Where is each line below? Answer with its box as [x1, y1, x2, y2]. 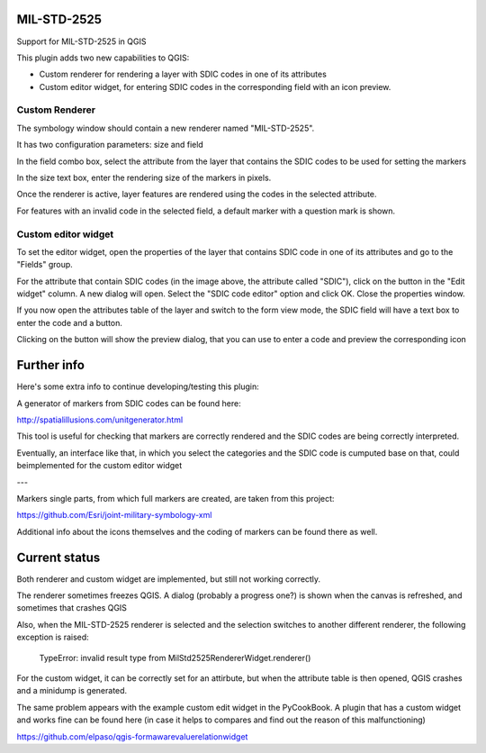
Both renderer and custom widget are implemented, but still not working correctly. [16, 573, 321, 585]
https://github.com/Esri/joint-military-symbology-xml [16, 510, 212, 521]
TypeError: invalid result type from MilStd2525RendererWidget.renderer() [39, 652, 311, 663]
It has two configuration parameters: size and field [16, 140, 204, 150]
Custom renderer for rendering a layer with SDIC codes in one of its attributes [39, 68, 328, 80]
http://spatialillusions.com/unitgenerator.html [16, 414, 184, 425]
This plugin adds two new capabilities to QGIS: [16, 52, 190, 63]
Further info [16, 358, 85, 373]
